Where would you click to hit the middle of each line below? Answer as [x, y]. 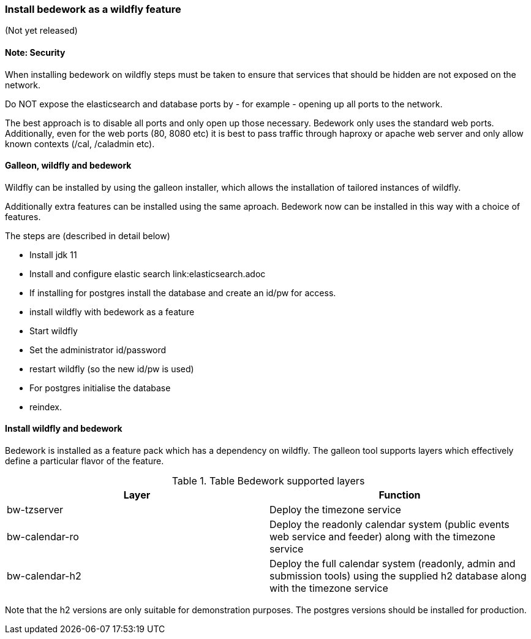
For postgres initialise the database [100, 388]
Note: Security [35, 52]
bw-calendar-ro [43, 537]
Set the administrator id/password [98, 350]
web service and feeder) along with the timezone [382, 537]
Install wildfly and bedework [64, 429]
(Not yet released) [41, 31]
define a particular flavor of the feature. [85, 461]
